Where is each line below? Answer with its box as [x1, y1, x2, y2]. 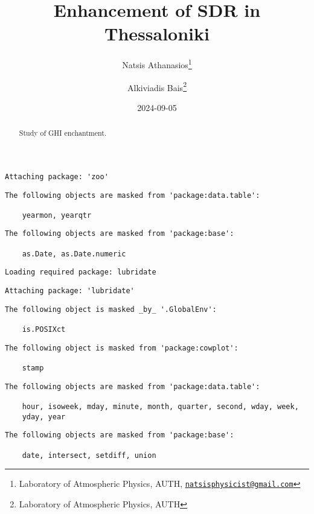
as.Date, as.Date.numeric [22, 249, 126, 258]
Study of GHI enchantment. [19, 128, 107, 138]
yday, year [22, 412, 66, 421]
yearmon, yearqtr [22, 211, 92, 220]
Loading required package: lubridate [5, 268, 156, 277]
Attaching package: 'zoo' [5, 172, 109, 181]
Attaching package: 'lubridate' [5, 287, 135, 296]
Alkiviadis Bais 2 [127, 79, 187, 94]
